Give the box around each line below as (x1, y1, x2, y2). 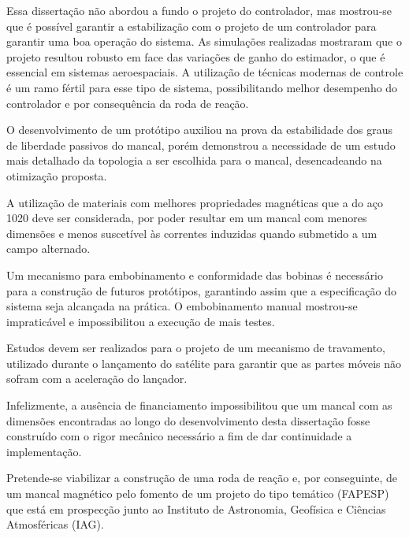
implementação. (6, 443, 82, 459)
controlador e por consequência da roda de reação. (6, 95, 249, 111)
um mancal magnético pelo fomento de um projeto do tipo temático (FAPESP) (6, 485, 389, 502)
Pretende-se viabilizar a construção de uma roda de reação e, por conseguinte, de (6, 469, 398, 486)
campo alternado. (6, 240, 91, 257)
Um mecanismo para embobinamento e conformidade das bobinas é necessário (6, 266, 384, 283)
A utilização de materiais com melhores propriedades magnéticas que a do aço (6, 194, 383, 210)
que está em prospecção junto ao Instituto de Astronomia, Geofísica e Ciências (6, 500, 386, 517)
